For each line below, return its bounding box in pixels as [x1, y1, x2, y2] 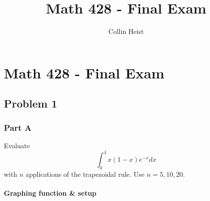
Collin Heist [108, 26, 144, 36]
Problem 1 [4, 96, 57, 111]
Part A [4, 121, 32, 133]
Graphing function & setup [4, 187, 97, 198]
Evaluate [4, 140, 30, 150]
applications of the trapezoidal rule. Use [25, 169, 145, 179]
